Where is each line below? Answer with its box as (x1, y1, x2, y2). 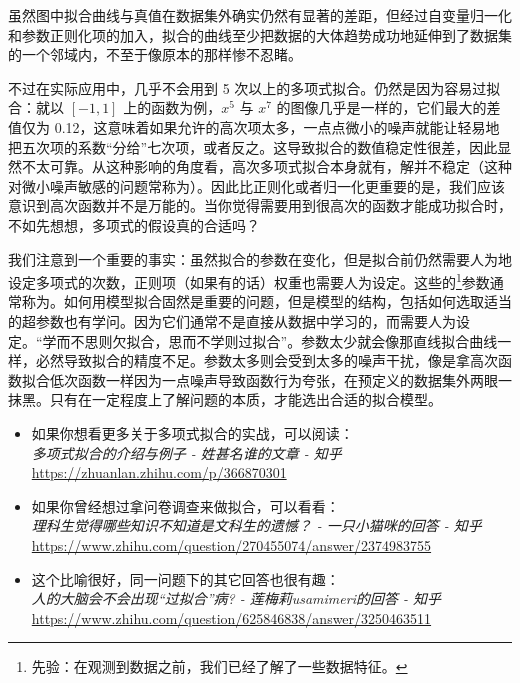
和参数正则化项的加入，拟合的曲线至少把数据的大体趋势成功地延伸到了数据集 (8, 24, 512, 45)
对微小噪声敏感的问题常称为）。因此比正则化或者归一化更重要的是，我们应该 (8, 175, 505, 196)
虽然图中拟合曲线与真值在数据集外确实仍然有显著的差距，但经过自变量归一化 (8, 5, 512, 25)
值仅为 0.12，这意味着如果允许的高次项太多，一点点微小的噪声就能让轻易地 (8, 116, 500, 137)
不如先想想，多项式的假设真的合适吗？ (8, 214, 260, 235)
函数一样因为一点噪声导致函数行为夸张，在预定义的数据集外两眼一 (77, 369, 512, 390)
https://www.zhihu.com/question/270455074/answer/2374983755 (31, 534, 432, 555)
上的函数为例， (123, 97, 222, 118)
